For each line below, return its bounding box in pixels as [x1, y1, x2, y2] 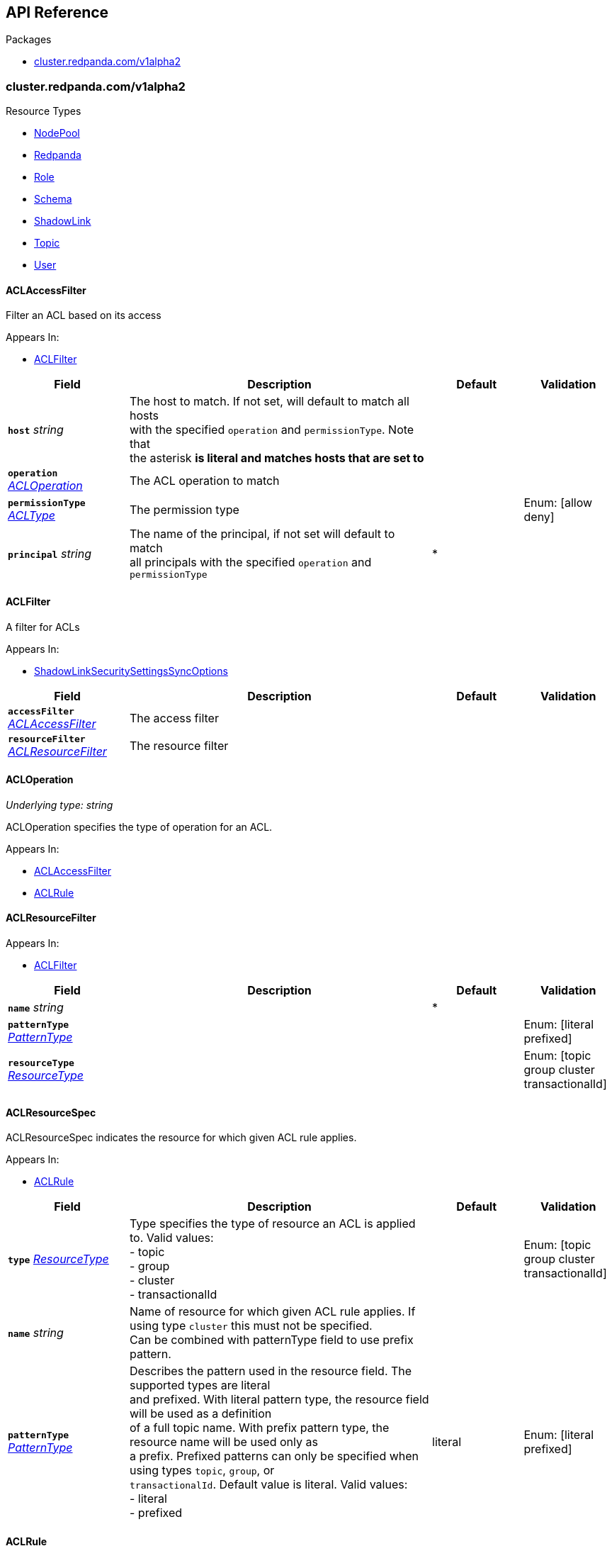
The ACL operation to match [130, 473, 280, 488]
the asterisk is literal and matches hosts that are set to [130, 451, 424, 466]
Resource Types [6, 105, 81, 118]
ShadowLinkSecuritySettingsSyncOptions [34, 664, 228, 677]
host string [8, 422, 64, 437]
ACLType [8, 508, 56, 522]
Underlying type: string [6, 798, 113, 811]
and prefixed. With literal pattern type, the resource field [130, 1392, 429, 1407]
